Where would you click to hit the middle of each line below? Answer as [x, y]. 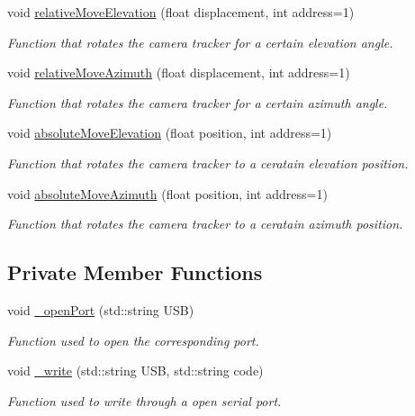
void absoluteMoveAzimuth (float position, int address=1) [167, 193]
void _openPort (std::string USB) [101, 309]
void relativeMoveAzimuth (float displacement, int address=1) [179, 72]
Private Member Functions [135, 272]
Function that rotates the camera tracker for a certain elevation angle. [200, 42]
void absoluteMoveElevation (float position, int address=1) [170, 133]
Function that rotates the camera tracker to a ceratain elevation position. [208, 163]
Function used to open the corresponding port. [133, 340]
